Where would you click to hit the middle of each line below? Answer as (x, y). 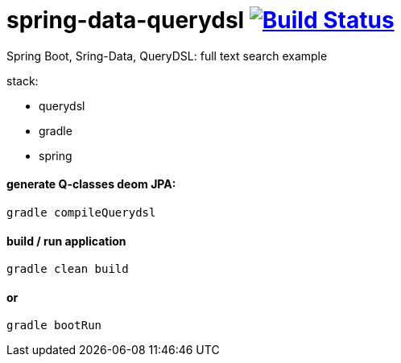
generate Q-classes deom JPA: (91, 184)
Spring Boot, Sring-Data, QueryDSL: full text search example (167, 56)
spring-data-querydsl (126, 20)
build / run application (66, 241)
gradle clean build (68, 269)
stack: (23, 80)
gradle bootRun (54, 326)
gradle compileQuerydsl (81, 212)
